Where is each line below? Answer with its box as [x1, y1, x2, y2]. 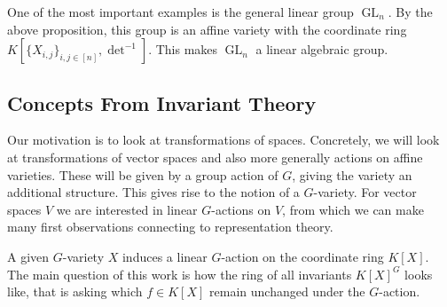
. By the [388, 3, 433, 20]
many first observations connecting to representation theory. [7, 217, 333, 236]
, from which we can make [282, 200, 424, 218]
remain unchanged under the [209, 282, 365, 301]
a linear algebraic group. [255, 40, 388, 59]
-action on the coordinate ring [221, 247, 384, 265]
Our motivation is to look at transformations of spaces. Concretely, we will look [7, 130, 440, 149]
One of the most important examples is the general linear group [7, 3, 354, 20]
